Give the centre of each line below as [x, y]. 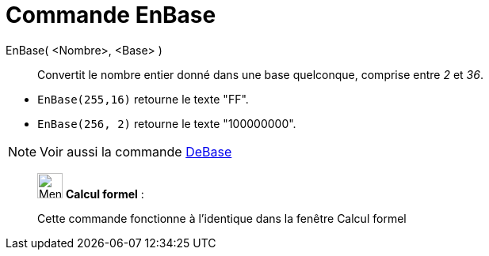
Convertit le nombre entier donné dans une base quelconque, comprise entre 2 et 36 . [260, 74]
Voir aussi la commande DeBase [136, 151]
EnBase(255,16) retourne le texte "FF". [143, 99]
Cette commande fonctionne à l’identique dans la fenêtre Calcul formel [222, 218]
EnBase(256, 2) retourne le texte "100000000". [167, 123]
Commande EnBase [111, 15]
